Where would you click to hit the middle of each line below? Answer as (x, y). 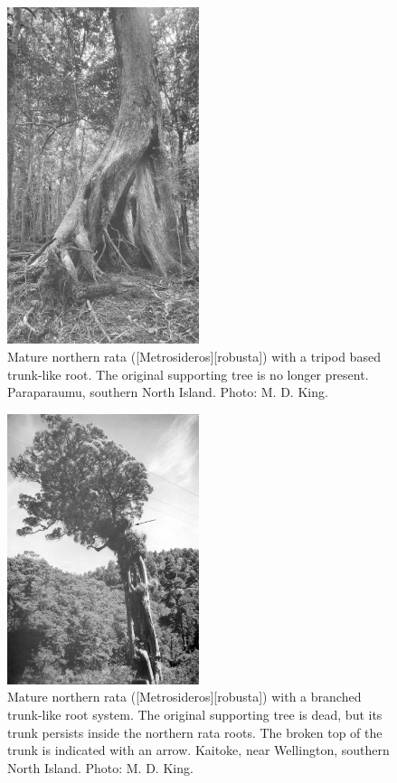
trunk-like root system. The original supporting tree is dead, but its (195, 714)
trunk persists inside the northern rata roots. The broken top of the (195, 732)
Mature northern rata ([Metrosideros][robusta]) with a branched (184, 697)
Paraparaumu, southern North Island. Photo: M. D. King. (168, 392)
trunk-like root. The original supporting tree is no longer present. (188, 374)
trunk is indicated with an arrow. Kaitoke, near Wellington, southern (198, 750)
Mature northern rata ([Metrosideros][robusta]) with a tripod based (194, 356)
